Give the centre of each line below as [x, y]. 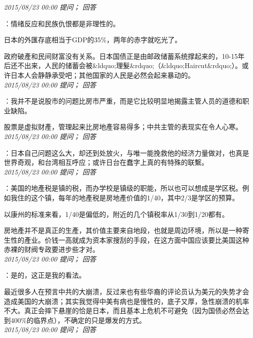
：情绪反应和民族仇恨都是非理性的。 [62, 23]
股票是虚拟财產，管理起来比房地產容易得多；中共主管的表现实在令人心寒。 [123, 127]
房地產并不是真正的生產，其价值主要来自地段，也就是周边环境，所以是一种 [123, 230]
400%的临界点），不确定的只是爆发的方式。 [78, 320]
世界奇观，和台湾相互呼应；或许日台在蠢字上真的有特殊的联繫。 [106, 162]
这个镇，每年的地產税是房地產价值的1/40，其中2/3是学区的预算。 [135, 197]
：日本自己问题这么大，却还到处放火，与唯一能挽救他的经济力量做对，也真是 [126, 152]
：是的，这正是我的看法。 [45, 275]
